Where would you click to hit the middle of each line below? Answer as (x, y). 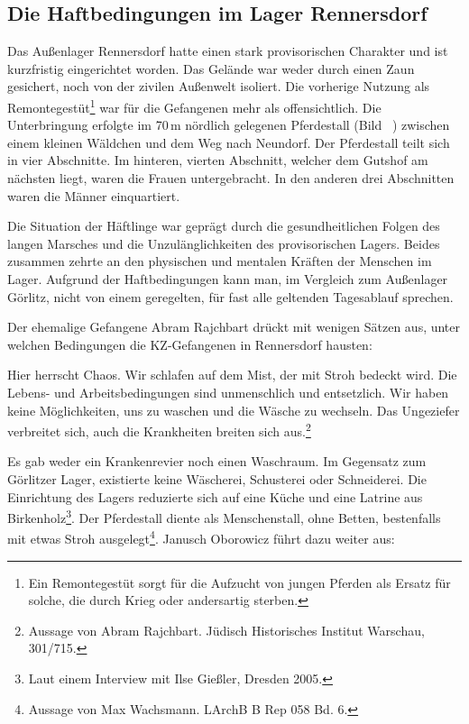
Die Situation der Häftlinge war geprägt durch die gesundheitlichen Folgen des (224, 226)
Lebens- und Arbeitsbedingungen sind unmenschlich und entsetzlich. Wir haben (228, 392)
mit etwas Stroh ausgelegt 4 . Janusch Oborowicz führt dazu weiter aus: (201, 537)
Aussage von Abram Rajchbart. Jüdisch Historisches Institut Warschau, (226, 630)
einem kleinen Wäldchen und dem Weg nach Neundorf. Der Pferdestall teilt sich (229, 142)
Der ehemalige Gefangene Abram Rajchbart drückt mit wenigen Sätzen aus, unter (234, 327)
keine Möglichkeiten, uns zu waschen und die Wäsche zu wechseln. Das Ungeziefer (234, 410)
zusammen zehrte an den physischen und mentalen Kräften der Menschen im (220, 261)
